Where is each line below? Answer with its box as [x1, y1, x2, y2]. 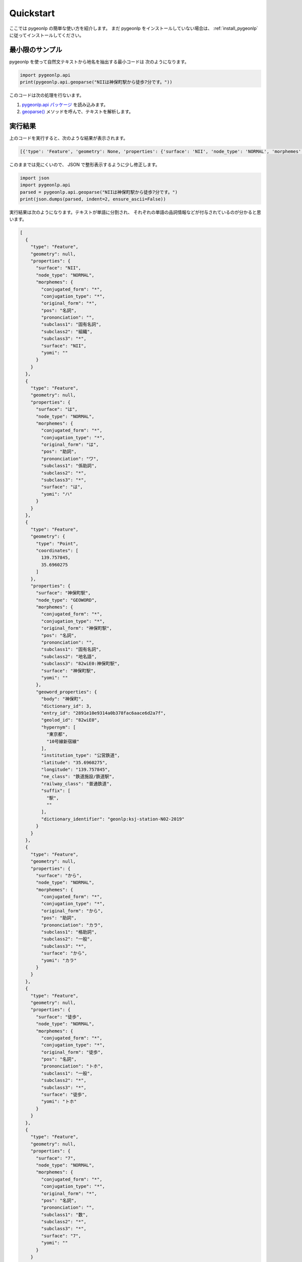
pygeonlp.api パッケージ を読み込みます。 [22, 101, 108, 108]
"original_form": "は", [41, 442, 99, 448]
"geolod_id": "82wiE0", [41, 717, 100, 723]
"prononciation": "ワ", [41, 456, 99, 461]
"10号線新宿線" [46, 739, 80, 744]
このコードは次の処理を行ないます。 [9, 92, 84, 98]
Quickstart [9, 8, 55, 19]
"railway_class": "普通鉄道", [41, 780, 112, 786]
